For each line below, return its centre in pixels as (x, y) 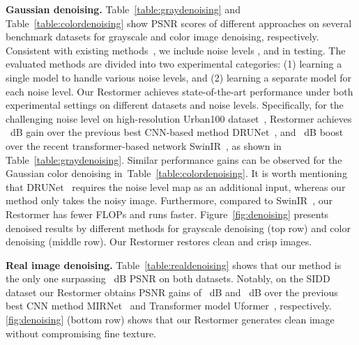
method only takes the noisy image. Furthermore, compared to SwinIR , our (169, 200)
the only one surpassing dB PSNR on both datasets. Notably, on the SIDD (168, 278)
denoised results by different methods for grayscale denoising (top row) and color (178, 228)
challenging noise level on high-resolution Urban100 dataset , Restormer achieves (179, 118)
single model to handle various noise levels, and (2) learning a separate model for (178, 77)
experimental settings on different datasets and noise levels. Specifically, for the (175, 105)
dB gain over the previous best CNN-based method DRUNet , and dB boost (177, 132)
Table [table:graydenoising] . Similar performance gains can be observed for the (174, 159)
